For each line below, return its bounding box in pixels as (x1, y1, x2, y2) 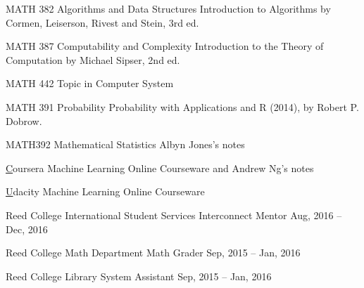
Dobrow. (6, 113, 42, 128)
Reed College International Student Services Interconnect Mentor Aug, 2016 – (6, 207, 342, 222)
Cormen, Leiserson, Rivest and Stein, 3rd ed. (6, 15, 199, 30)
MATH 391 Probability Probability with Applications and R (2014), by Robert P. (6, 99, 359, 114)
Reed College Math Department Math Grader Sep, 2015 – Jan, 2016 (6, 245, 301, 260)
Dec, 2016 (6, 221, 48, 236)
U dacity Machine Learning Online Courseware (6, 184, 205, 199)
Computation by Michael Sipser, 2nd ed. (6, 52, 180, 67)
